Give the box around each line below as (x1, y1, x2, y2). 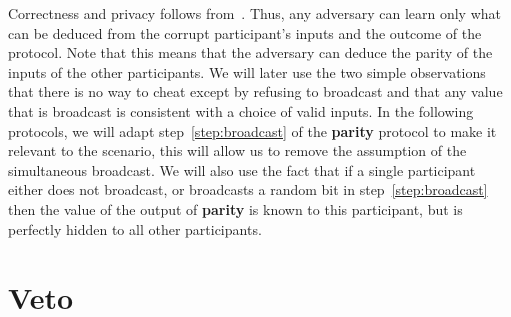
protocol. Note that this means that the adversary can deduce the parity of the (8, 42, 493, 63)
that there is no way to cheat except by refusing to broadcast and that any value (8, 81, 503, 102)
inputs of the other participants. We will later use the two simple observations (8, 61, 486, 82)
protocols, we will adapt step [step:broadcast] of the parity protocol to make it (8, 120, 497, 141)
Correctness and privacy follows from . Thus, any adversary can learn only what (8, 3, 501, 23)
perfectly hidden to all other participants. (8, 218, 262, 239)
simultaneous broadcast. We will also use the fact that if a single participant (8, 159, 476, 180)
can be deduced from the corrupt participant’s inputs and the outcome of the (8, 22, 482, 43)
